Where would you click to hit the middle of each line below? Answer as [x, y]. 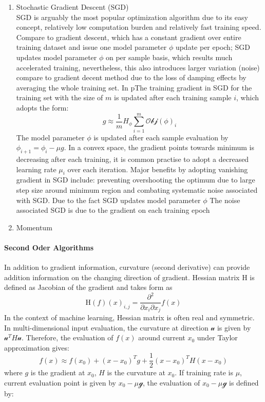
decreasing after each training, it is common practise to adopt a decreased [132, 159]
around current [162, 337]
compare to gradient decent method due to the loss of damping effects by [131, 77]
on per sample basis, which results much [169, 57]
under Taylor [217, 337]
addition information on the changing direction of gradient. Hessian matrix [122, 277]
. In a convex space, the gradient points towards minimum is [159, 147]
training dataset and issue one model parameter [91, 47]
